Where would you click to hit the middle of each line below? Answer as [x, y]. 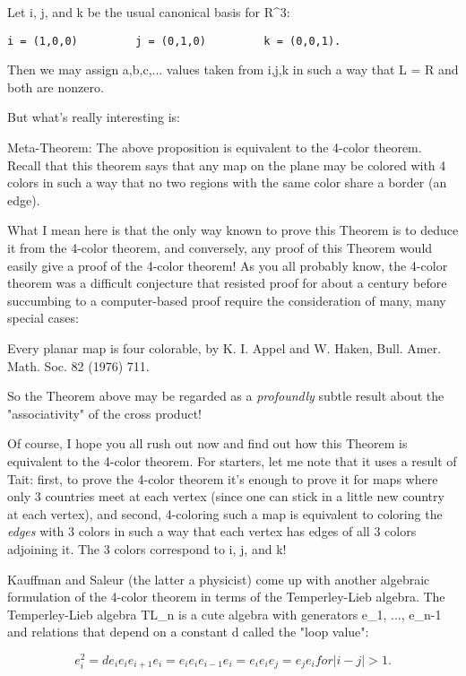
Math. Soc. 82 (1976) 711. [78, 365]
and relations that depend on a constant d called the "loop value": [188, 632]
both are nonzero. [56, 87]
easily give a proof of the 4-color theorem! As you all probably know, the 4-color [228, 265]
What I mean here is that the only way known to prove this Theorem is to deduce [233, 230]
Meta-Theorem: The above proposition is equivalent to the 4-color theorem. [215, 147]
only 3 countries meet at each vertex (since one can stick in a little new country [226, 496]
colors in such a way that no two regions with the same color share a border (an [227, 182]
